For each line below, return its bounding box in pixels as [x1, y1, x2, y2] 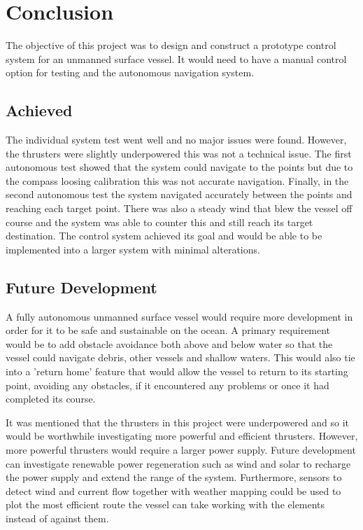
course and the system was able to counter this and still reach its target [6, 214, 313, 229]
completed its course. [6, 391, 96, 406]
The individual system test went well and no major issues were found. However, [6, 132, 347, 147]
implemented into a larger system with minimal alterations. [6, 242, 260, 256]
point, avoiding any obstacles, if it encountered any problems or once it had [6, 377, 329, 392]
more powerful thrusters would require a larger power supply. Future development [6, 442, 356, 456]
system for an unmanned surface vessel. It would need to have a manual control [6, 51, 347, 66]
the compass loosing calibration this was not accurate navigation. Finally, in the [6, 173, 349, 188]
